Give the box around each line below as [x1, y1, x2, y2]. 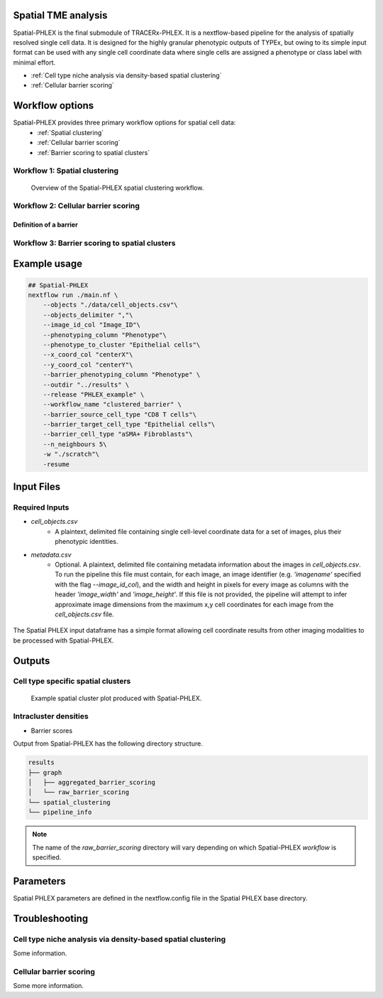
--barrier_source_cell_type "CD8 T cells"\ [43, 410, 196, 419]
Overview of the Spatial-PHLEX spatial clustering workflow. [30, 183, 204, 192]
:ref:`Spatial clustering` [37, 128, 104, 136]
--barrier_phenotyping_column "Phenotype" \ [43, 370, 201, 379]
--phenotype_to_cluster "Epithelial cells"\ [43, 340, 201, 348]
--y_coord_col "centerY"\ [43, 360, 133, 369]
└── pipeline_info [28, 808, 92, 817]
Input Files [13, 481, 60, 493]
